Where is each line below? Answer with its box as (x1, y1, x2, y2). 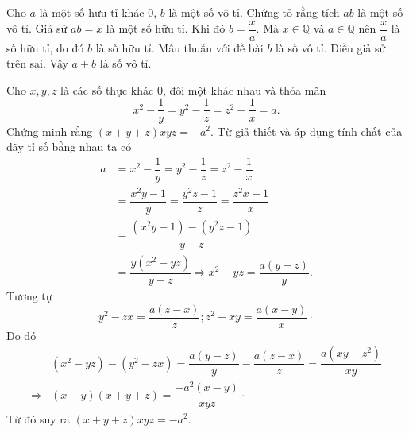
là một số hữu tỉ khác (39, 4, 145, 20)
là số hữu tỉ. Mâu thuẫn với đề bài (95, 39, 264, 56)
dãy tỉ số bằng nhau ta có (6, 138, 132, 155)
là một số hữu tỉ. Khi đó (106, 20, 226, 37)
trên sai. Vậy (6, 55, 68, 72)
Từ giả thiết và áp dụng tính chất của (217, 122, 403, 139)
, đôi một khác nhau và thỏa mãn (162, 81, 326, 98)
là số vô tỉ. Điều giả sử (275, 39, 386, 56)
